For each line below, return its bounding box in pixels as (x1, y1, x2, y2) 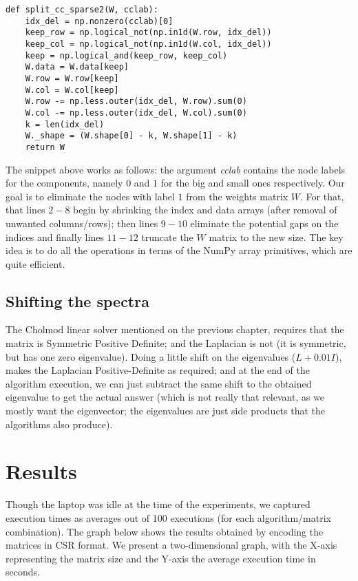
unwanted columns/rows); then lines (6, 215, 158, 230)
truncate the (141, 229, 193, 244)
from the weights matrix (186, 189, 288, 203)
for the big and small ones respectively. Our (160, 176, 345, 190)
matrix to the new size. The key (209, 229, 344, 244)
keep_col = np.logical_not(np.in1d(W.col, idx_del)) (25, 39, 272, 49)
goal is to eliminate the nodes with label (6, 189, 175, 203)
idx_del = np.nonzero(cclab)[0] (25, 16, 173, 26)
